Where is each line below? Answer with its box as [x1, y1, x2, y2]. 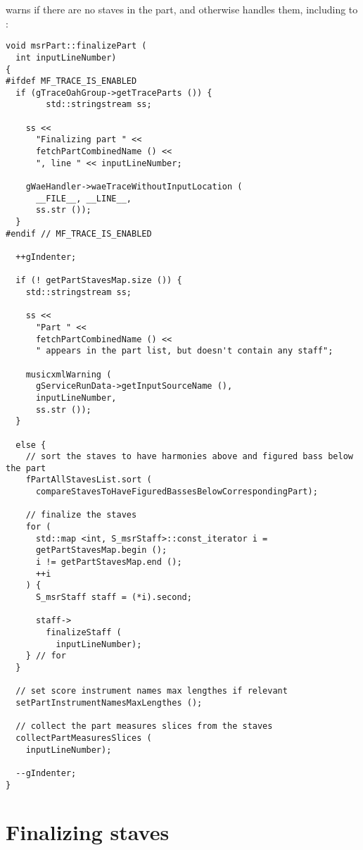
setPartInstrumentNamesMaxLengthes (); [15, 697, 203, 708]
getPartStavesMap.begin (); [35, 545, 167, 556]
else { [15, 439, 46, 450]
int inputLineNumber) [15, 52, 117, 63]
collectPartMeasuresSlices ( [15, 732, 152, 743]
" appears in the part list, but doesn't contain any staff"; [35, 346, 333, 356]
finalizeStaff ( [46, 627, 122, 637]
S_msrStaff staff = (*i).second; [35, 592, 192, 603]
